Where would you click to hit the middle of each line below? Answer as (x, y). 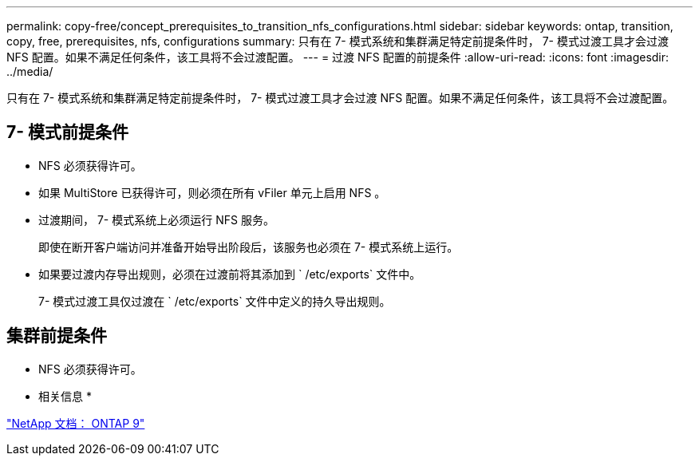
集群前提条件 (57, 336)
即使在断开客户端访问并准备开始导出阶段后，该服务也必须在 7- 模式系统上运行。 (249, 247)
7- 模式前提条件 (68, 132)
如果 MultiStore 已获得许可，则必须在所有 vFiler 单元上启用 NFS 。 (212, 192)
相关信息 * (65, 396)
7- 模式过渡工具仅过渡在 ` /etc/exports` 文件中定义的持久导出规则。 (215, 301)
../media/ (30, 71)
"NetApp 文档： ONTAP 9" (76, 423)
